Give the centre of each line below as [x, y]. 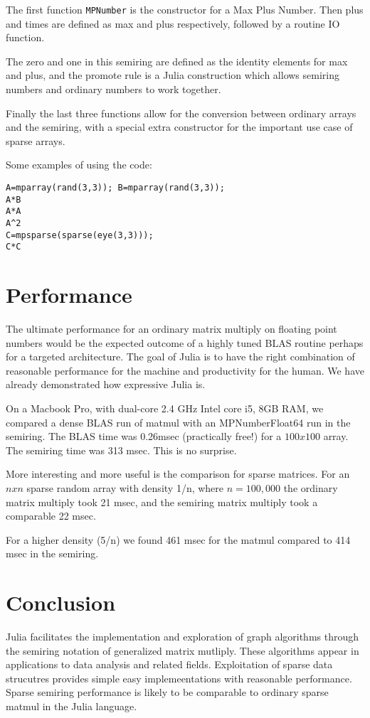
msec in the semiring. [52, 553]
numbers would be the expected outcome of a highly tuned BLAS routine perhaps [185, 342]
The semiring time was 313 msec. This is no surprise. [121, 450]
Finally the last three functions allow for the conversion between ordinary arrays [181, 113]
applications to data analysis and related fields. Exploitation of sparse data [169, 664]
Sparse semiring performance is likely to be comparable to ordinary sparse [167, 692]
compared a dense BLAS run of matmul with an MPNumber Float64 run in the [178, 422]
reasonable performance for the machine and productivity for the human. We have [185, 370]
